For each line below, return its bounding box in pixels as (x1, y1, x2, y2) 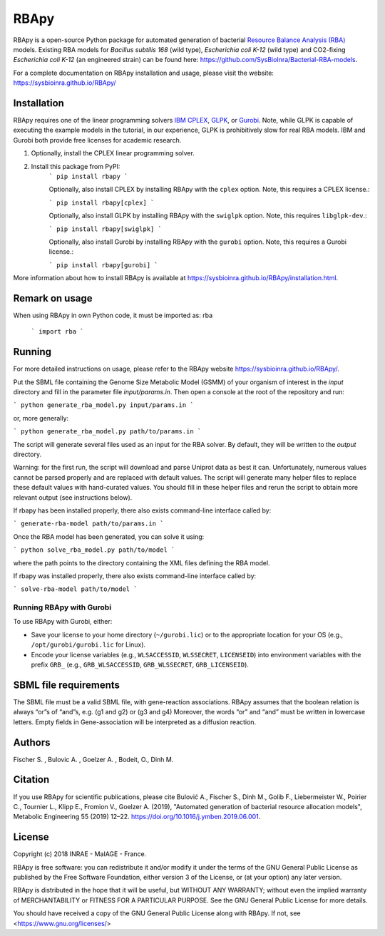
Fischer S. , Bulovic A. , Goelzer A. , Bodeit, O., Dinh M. (13, 755, 174, 763)
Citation (13, 773, 50, 786)
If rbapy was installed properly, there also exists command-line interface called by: (13, 571, 257, 580)
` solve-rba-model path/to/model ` (13, 585, 138, 593)
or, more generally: (13, 413, 69, 422)
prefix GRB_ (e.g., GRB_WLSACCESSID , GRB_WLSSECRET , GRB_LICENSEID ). (31, 660, 250, 669)
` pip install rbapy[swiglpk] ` (48, 225, 162, 233)
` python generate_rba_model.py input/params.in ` (13, 401, 194, 409)
